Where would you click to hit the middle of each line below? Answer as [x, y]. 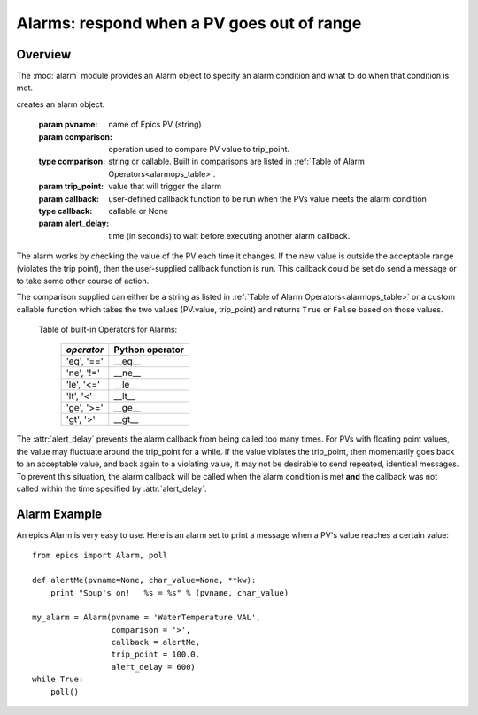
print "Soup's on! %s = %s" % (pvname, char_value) [170, 592]
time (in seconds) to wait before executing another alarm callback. [229, 235]
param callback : [69, 198]
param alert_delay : [74, 223]
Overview [44, 54]
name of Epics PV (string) [155, 125]
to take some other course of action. [83, 281]
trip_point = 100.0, [156, 654]
